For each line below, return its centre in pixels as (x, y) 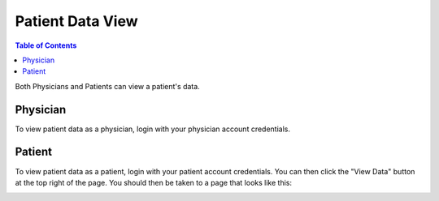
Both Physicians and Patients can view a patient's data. (108, 86)
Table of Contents (46, 45)
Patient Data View (76, 21)
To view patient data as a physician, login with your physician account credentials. (152, 129)
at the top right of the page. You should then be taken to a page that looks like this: (154, 182)
